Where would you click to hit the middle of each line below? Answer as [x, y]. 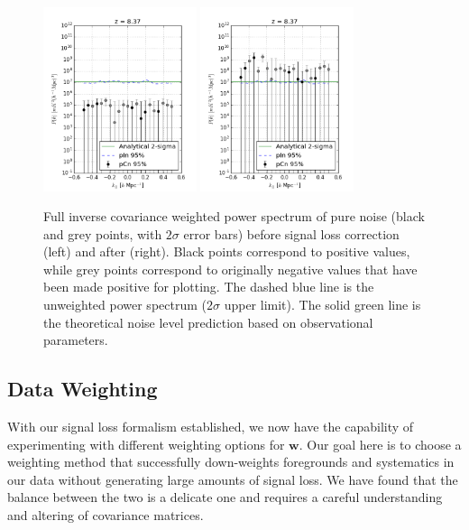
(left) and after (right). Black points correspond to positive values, [227, 251]
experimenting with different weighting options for [146, 444]
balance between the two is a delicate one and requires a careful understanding [225, 497]
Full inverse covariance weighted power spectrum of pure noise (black [234, 216]
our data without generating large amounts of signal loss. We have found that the [233, 479]
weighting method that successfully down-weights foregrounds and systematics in [231, 462]
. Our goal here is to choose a [380, 444]
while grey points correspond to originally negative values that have [230, 269]
